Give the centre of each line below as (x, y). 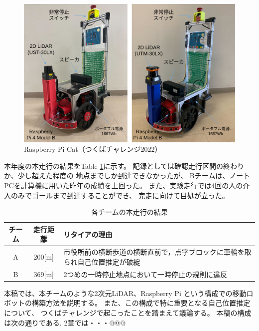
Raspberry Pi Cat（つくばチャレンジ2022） (93, 149)
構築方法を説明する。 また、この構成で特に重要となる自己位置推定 (141, 303)
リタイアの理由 (88, 234)
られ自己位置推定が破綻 (102, 261)
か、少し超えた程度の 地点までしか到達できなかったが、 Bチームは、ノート (127, 175)
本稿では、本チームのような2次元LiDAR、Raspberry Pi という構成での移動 (125, 293)
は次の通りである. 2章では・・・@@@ (65, 322)
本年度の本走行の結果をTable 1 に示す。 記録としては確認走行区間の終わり (124, 165)
